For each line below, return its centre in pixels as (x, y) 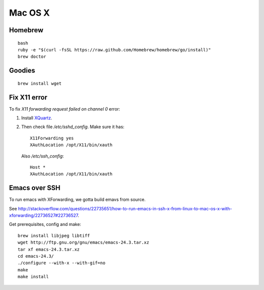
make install (33, 277)
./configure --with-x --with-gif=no (62, 263)
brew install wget (40, 83)
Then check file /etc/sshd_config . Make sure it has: (73, 127)
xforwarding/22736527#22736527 (44, 216)
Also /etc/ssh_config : (43, 156)
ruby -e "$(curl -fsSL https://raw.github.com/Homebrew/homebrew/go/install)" (114, 50)
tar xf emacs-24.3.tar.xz (49, 249)
